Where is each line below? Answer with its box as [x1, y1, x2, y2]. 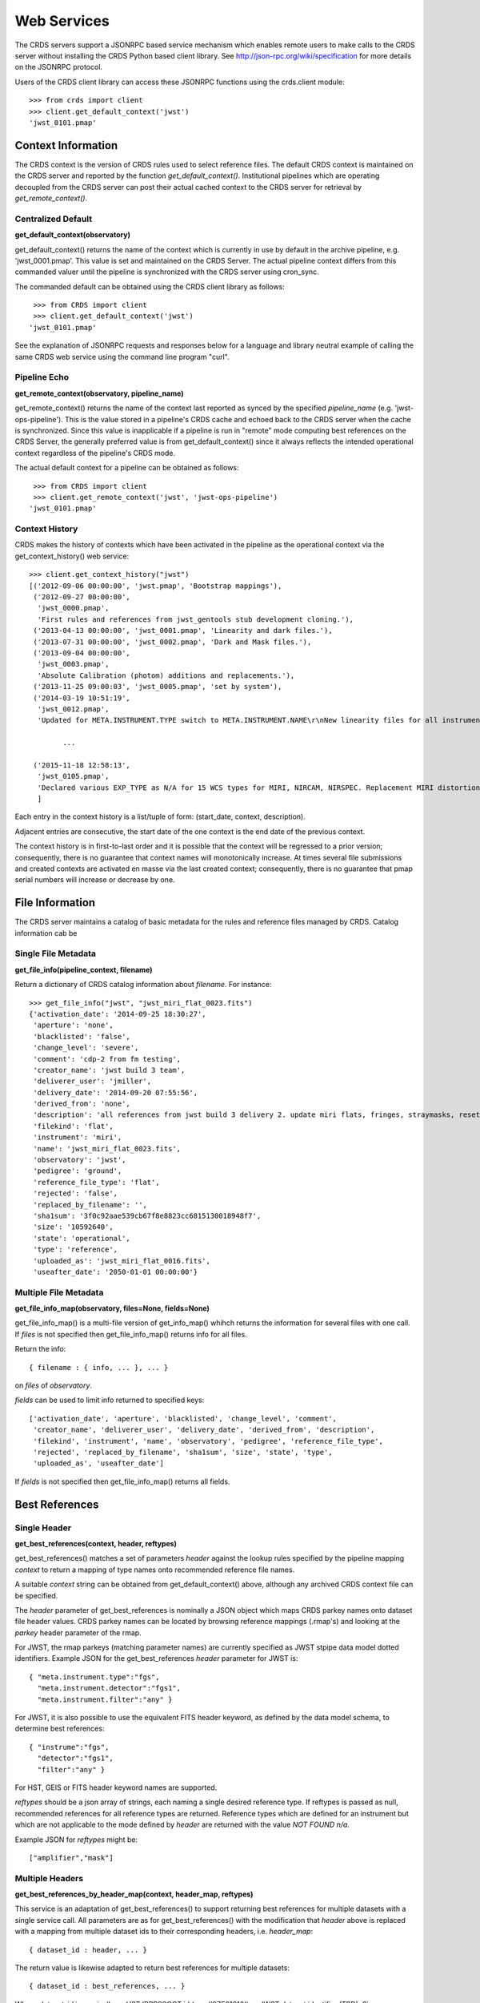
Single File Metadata [14, 948, 96, 959]
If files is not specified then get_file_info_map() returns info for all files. [14, 1329, 247, 1339]
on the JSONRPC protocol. [14, 62, 103, 72]
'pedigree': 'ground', [33, 1167, 122, 1175]
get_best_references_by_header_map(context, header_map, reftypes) [14, 1889, 254, 1899]
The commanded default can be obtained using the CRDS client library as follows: [14, 281, 286, 292]
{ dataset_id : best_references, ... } [29, 1981, 186, 1991]
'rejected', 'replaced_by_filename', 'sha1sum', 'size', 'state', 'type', [33, 1448, 333, 1457]
